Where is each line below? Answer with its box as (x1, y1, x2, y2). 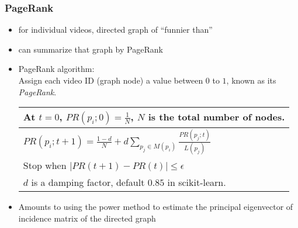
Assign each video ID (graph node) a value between (18, 74, 203, 86)
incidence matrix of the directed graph (18, 212, 156, 224)
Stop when (23, 158, 67, 172)
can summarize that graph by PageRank (18, 43, 163, 55)
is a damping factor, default (31, 175, 145, 189)
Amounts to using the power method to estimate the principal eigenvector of (18, 201, 293, 213)
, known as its (226, 74, 276, 86)
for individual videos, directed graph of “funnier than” (18, 23, 213, 36)
